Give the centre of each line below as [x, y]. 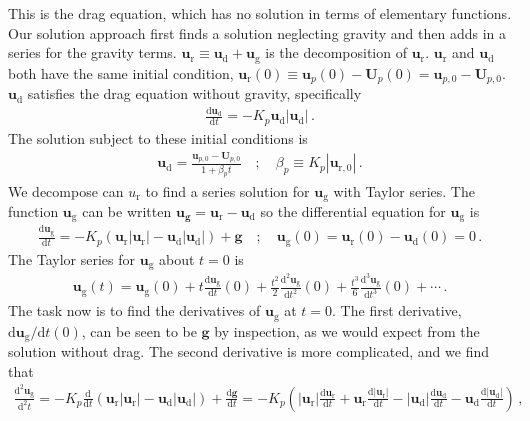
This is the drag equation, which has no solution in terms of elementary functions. [260, 13]
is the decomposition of [336, 52]
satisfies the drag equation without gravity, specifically [194, 93]
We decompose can [66, 190]
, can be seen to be [139, 330]
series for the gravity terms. [92, 52]
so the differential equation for [353, 210]
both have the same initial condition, [121, 72]
